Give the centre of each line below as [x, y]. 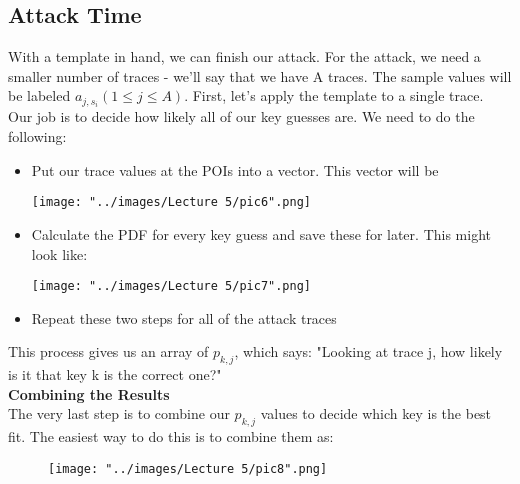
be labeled [39, 95]
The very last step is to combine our [119, 413]
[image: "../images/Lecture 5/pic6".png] [171, 202]
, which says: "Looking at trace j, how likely [368, 351]
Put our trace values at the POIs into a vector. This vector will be [235, 169]
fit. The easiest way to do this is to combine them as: [171, 436]
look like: [59, 253]
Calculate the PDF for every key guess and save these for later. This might [261, 233]
